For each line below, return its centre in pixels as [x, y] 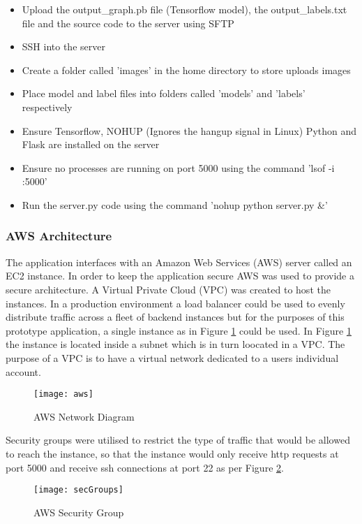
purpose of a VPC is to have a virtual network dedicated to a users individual [172, 357]
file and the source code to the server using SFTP [128, 23]
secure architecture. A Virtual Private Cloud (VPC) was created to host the [168, 289]
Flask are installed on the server [91, 144]
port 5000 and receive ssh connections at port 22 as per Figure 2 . [145, 467]
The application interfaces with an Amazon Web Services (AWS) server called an [179, 262]
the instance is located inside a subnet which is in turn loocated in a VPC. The [175, 344]
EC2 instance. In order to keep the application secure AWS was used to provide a [180, 276]
